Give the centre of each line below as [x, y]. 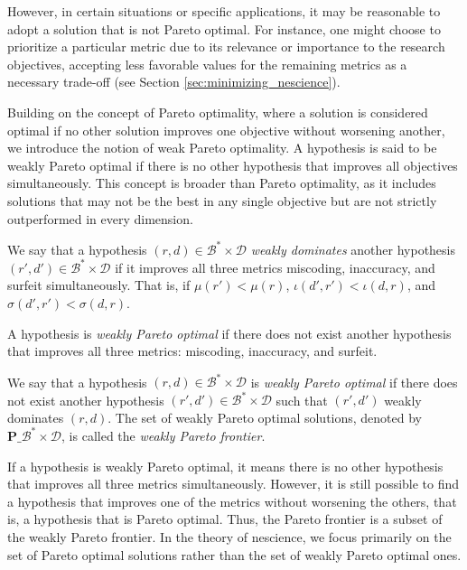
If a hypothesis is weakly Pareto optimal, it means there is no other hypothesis [225, 466]
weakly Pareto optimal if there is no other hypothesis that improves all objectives [233, 165]
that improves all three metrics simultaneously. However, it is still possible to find [233, 484]
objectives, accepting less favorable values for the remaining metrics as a [207, 64]
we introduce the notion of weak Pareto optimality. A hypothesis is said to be [222, 148]
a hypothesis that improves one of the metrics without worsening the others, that [232, 501]
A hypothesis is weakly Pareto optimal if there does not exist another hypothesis [229, 333]
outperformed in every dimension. [100, 218]
